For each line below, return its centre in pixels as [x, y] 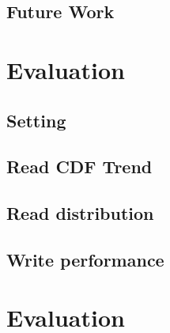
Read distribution [80, 213]
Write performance [85, 259]
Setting [36, 120]
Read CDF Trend [79, 166]
